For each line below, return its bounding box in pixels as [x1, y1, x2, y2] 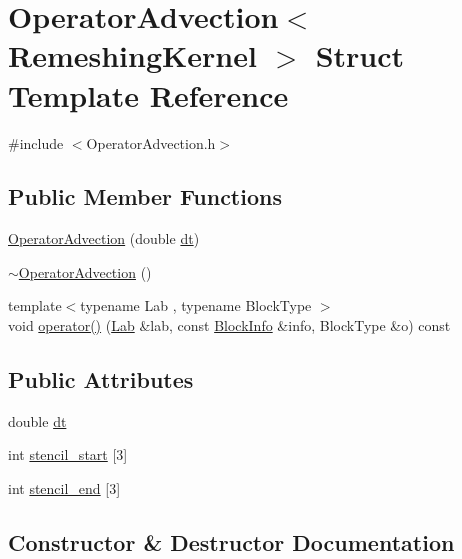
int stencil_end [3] [8, 478, 121, 499]
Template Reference [8, 74, 289, 115]
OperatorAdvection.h [86, 132, 216, 153]
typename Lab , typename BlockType [80, 295, 312, 316]
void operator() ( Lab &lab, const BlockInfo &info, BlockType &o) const [8, 315, 451, 336]
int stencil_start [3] [8, 444, 128, 465]
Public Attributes [8, 364, 194, 395]
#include [8, 132, 64, 153]
